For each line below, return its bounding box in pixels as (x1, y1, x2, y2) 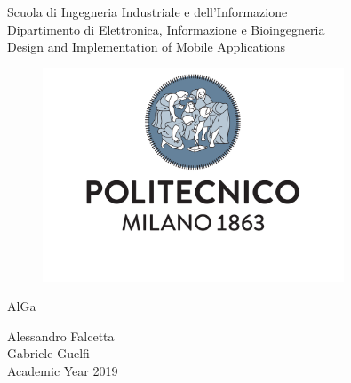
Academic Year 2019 (7, 361, 118, 379)
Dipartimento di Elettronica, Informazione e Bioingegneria (7, 20, 325, 38)
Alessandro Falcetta (7, 326, 115, 345)
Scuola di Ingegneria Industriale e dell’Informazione (7, 3, 288, 20)
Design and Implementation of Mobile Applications (7, 37, 286, 56)
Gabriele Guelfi (7, 344, 90, 363)
